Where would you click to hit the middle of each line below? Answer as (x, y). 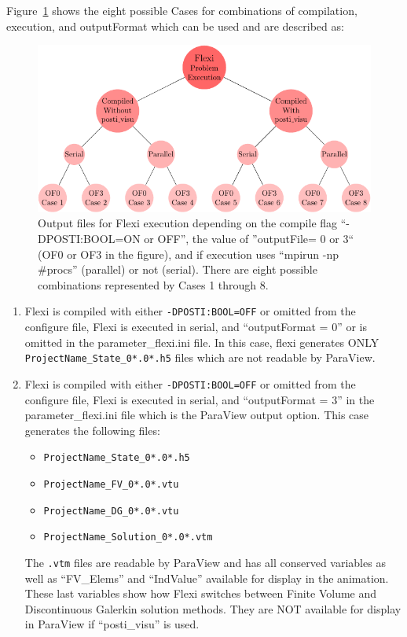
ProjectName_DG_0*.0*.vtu (111, 511)
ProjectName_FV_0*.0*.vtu (111, 484)
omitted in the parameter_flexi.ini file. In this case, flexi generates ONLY (202, 342)
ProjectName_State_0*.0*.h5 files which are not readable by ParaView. (200, 357)
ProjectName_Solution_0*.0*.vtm (128, 538)
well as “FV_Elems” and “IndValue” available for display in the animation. (207, 578)
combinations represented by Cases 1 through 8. (153, 284)
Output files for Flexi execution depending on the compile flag (188, 223)
